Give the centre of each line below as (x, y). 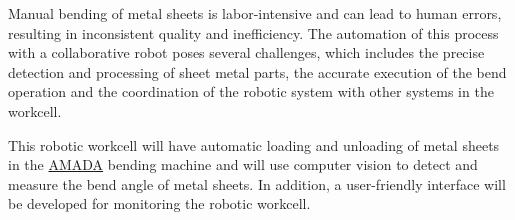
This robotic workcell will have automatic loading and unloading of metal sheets (254, 144)
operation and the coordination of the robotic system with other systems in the (251, 91)
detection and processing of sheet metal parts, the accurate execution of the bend (257, 71)
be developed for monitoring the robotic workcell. (159, 203)
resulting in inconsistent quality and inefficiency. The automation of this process (253, 32)
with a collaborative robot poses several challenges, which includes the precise (246, 52)
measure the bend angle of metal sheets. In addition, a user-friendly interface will (257, 183)
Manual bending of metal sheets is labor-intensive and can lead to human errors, (255, 13)
